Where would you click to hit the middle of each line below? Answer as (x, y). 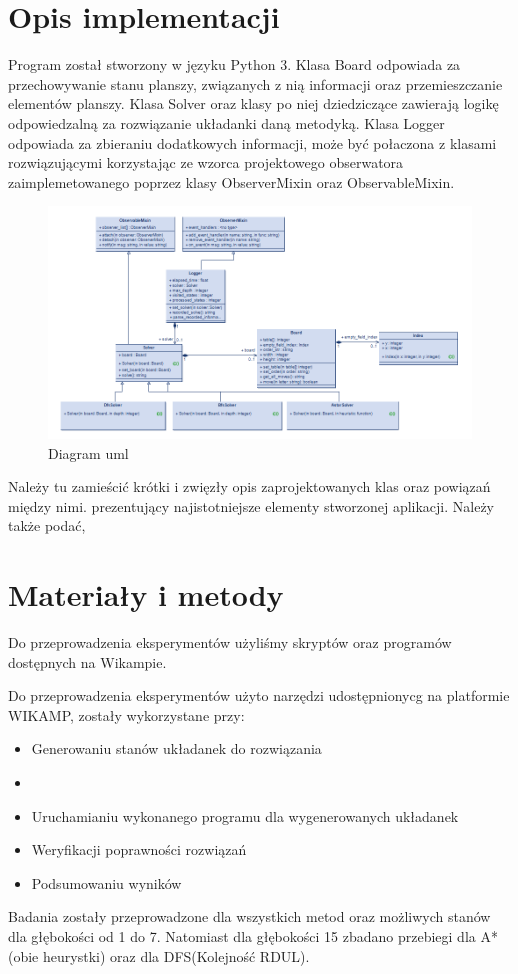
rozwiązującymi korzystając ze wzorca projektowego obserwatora (206, 162)
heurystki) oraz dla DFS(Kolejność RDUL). (176, 955)
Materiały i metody (146, 594)
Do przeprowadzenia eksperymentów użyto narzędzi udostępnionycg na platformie (259, 695)
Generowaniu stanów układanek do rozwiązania (176, 748)
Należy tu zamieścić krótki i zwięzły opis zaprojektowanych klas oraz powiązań (249, 486)
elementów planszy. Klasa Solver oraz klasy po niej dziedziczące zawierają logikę (253, 103)
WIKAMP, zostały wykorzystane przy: (126, 714)
